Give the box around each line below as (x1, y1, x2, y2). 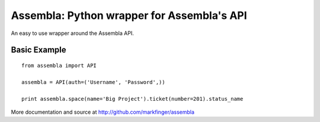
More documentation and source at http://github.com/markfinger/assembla (11, 108, 195, 115)
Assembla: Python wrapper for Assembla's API (11, 9, 247, 22)
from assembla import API (21, 62, 97, 69)
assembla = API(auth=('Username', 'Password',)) (21, 79, 165, 85)
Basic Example (11, 45, 66, 55)
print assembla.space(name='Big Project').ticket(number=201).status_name (21, 95, 244, 102)
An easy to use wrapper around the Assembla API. (11, 30, 135, 37)
